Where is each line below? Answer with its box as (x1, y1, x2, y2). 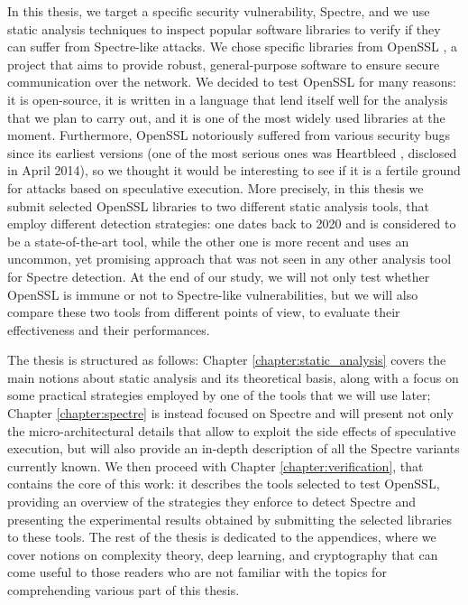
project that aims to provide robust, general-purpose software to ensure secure (7, 54, 440, 73)
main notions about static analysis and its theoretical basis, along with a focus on (7, 368, 459, 386)
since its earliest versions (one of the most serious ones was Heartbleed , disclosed (7, 143, 457, 162)
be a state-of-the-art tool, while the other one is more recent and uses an (7, 231, 409, 250)
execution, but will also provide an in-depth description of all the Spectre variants (7, 439, 460, 458)
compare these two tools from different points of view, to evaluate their (7, 302, 400, 321)
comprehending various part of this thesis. (7, 581, 240, 599)
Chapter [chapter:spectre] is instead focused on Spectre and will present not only (7, 404, 454, 423)
